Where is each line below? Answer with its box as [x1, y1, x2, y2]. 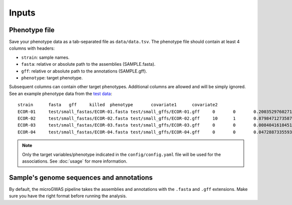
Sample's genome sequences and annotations [9, 173, 153, 182]
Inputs [9, 7, 36, 18]
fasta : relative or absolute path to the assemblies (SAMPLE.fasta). [21, 61, 156, 67]
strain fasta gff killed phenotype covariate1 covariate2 [18, 102, 218, 108]
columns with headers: [9, 45, 55, 51]
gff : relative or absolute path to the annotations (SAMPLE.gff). [21, 68, 147, 74]
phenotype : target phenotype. [21, 75, 83, 81]
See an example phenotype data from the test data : [9, 91, 112, 96]
